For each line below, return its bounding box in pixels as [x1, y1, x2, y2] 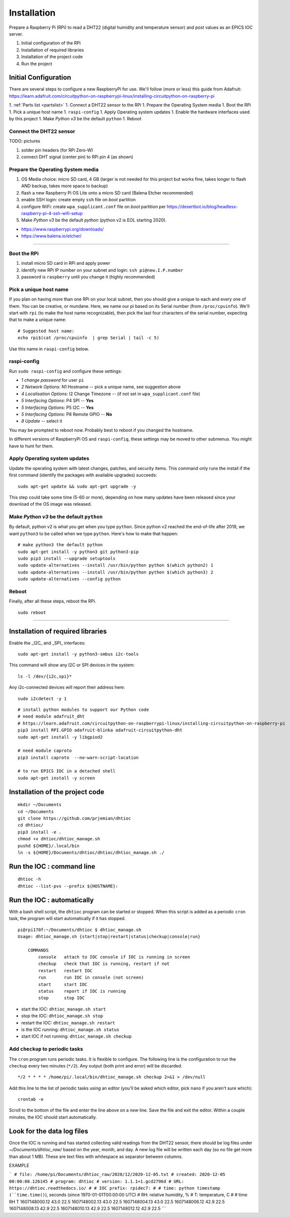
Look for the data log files [9, 1127, 88, 1135]
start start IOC [38, 982, 87, 987]
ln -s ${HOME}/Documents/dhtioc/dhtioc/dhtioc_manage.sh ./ [18, 850, 165, 855]
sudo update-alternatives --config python [18, 576, 121, 582]
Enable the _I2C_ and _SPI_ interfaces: [9, 640, 85, 646]
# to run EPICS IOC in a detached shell [18, 769, 116, 774]
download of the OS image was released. [9, 501, 92, 507]
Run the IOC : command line [9, 862, 95, 871]
